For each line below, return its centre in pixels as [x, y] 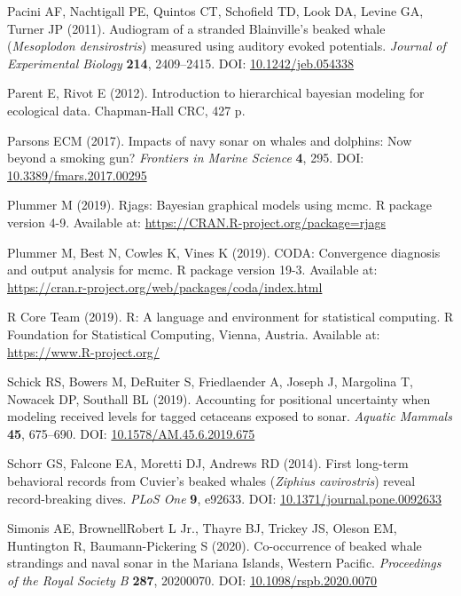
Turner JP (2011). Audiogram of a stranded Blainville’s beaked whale [196, 28]
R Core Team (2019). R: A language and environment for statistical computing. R [230, 317]
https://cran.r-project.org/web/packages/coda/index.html [165, 286]
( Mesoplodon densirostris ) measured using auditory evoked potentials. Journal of [227, 46]
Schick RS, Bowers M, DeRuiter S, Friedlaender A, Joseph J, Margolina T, [210, 381]
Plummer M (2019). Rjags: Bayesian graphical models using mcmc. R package [220, 205]
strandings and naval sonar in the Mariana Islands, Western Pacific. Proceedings [224, 563]
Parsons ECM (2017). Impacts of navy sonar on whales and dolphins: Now [210, 140]
